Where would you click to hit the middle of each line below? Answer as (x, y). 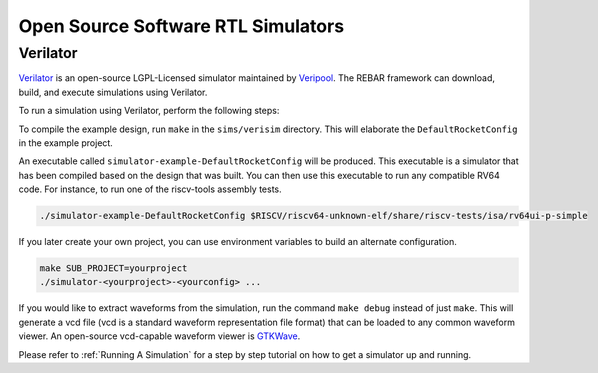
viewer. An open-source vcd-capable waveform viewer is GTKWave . (159, 336)
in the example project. (66, 142)
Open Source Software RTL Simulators (181, 26)
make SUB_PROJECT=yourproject (113, 268)
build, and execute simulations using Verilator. (113, 92)
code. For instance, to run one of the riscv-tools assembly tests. (150, 189)
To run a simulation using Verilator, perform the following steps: (149, 111)
